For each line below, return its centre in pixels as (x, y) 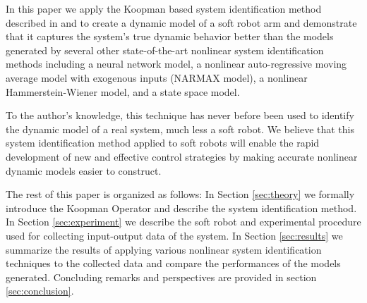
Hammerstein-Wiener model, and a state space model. (123, 91)
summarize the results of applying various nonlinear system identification (164, 249)
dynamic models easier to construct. (84, 170)
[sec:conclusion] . (40, 291)
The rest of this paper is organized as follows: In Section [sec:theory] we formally (180, 194)
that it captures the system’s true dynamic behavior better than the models (170, 36)
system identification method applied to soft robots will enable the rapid (163, 143)
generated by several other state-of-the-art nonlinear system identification (165, 50)
